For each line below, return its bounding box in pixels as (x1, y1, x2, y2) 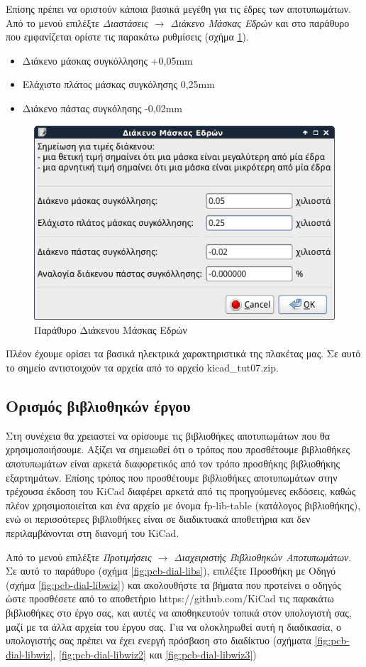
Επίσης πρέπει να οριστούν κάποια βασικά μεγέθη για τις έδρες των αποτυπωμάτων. (6, 1, 351, 16)
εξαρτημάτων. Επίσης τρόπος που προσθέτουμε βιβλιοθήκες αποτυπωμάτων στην (6, 470, 338, 484)
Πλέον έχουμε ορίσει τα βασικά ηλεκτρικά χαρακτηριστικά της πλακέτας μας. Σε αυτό (6, 346, 361, 361)
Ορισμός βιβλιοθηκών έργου (6, 395, 191, 416)
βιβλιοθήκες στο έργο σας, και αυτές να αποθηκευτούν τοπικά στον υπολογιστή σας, (6, 604, 352, 619)
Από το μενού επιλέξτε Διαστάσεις (6, 15, 148, 30)
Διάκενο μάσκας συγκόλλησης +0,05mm (22, 53, 193, 67)
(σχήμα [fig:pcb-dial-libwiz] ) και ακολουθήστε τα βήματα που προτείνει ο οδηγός (6, 577, 341, 592)
